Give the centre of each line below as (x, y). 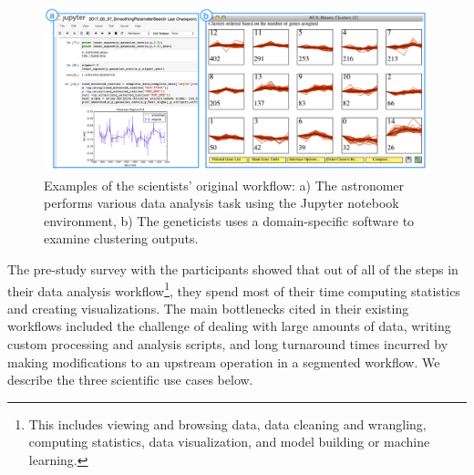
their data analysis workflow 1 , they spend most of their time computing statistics (234, 289)
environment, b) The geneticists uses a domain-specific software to (229, 220)
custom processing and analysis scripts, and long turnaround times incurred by (228, 343)
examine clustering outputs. (121, 238)
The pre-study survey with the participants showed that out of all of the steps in (233, 268)
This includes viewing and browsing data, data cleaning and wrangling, (227, 423)
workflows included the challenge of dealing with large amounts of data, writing (229, 326)
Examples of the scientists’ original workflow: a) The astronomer (224, 185)
